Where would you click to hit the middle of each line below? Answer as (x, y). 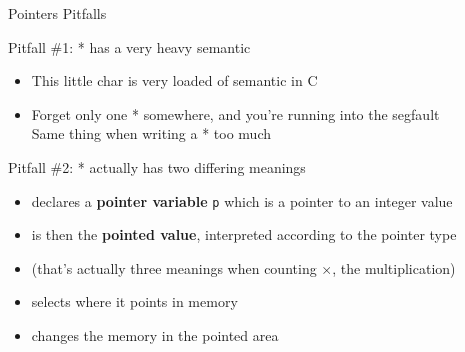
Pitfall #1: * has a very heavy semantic (129, 46)
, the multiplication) (394, 267)
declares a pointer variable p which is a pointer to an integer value (242, 200)
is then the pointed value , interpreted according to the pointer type (244, 234)
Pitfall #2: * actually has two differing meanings (157, 166)
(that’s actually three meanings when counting (174, 267)
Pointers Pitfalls (57, 13)
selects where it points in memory (134, 301)
